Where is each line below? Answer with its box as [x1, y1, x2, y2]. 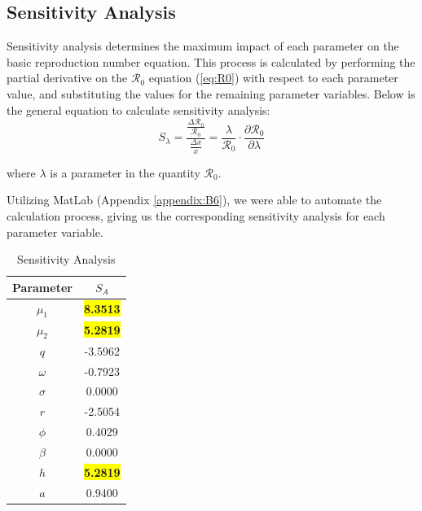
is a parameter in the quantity [50, 164, 200, 181]
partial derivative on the [7, 69, 128, 86]
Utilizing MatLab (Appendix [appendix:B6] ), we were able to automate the [7, 191, 382, 208]
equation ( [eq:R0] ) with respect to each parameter [148, 69, 398, 86]
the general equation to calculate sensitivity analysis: [7, 101, 270, 118]
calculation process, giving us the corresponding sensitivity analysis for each [7, 207, 385, 225]
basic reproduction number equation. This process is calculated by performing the [7, 53, 415, 70]
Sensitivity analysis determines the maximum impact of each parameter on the [7, 37, 399, 55]
